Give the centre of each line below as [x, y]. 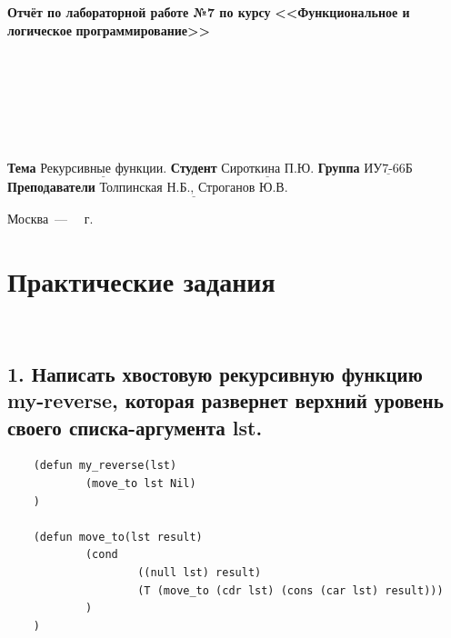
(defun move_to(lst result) [118, 537]
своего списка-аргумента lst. [135, 427]
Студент [194, 167]
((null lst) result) [200, 573]
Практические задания [141, 280]
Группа [339, 167]
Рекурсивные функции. [104, 169]
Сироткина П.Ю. [268, 169]
